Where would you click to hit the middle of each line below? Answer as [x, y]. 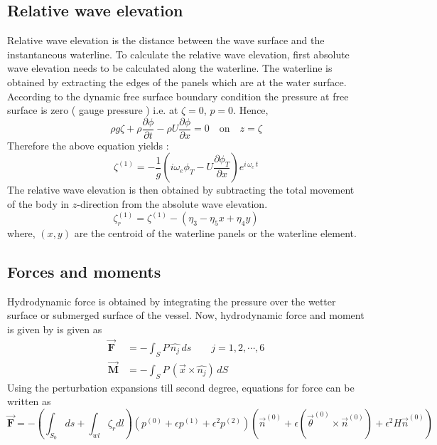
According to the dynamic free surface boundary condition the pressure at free [178, 96]
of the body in [38, 204]
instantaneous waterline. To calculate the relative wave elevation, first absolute [178, 54]
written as [29, 401]
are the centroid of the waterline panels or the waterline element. [215, 233]
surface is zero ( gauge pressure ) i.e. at [93, 110]
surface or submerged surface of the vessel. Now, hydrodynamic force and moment [186, 315]
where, [21, 233]
